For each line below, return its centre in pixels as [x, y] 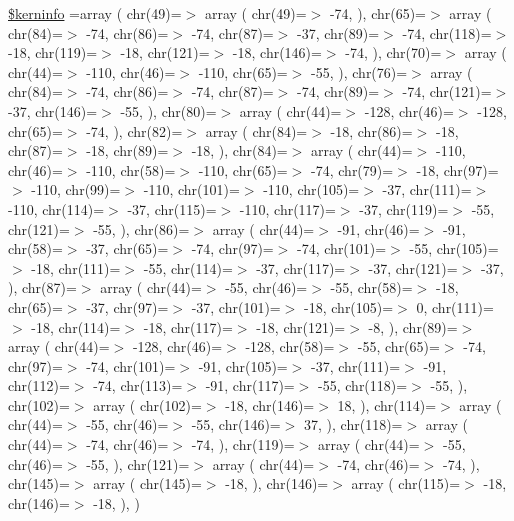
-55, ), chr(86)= [141, 228]
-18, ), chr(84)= [239, 150]
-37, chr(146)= [53, 110]
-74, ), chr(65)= [378, 13]
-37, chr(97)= [127, 306]
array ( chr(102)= [147, 404]
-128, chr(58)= [290, 346]
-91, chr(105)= [243, 365]
